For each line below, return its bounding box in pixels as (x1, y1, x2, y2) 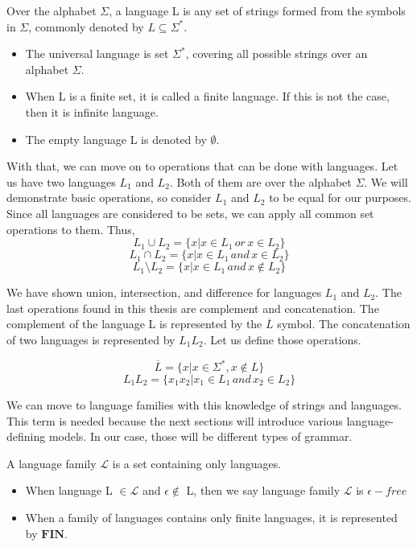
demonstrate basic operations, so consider (6, 189, 212, 206)
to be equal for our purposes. (269, 189, 411, 206)
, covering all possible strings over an (185, 45, 368, 62)
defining (6, 428, 46, 445)
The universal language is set (25, 45, 169, 62)
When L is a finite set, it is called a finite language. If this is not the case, (25, 88, 390, 105)
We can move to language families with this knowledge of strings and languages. (6, 397, 402, 413)
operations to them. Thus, (6, 220, 135, 237)
